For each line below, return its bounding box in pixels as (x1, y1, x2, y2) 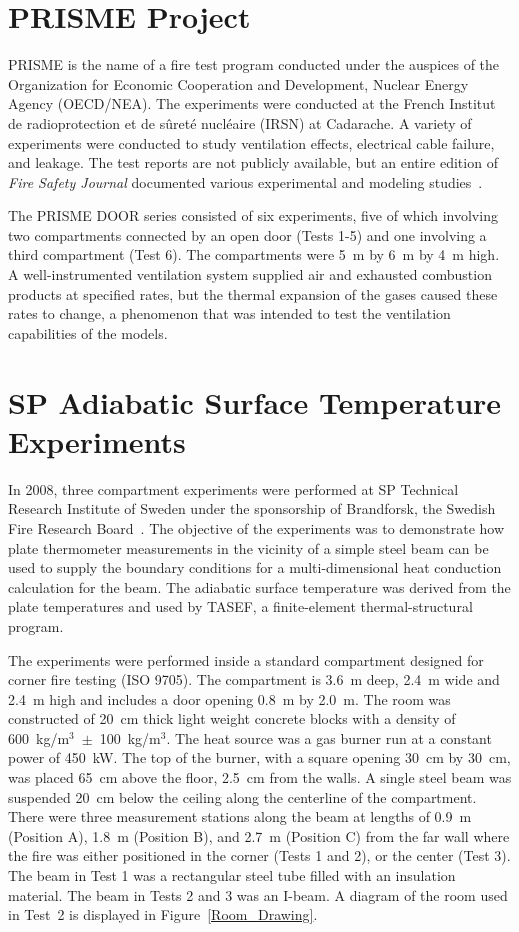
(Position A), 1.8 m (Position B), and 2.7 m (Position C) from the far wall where (8, 825, 510, 846)
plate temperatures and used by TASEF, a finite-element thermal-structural (8, 596, 473, 617)
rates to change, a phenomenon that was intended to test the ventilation (8, 303, 451, 324)
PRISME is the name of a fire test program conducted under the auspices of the (8, 54, 500, 75)
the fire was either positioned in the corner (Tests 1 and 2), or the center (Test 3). (8, 845, 511, 866)
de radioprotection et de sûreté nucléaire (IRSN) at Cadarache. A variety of (8, 112, 472, 133)
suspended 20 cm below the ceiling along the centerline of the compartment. (8, 786, 477, 807)
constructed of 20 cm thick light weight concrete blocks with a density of (8, 708, 456, 729)
